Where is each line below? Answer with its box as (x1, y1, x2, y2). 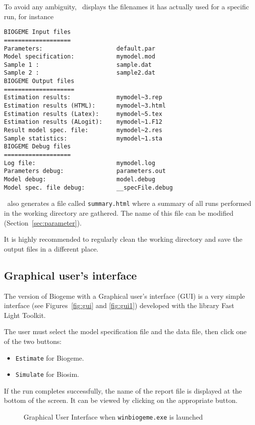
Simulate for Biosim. (15, 369, 79, 379)
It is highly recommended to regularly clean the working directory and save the (4, 234, 243, 244)
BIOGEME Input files (4, 28, 71, 36)
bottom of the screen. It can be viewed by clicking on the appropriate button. (4, 395, 238, 405)
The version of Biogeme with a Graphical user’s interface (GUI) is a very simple (4, 290, 245, 301)
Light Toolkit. (4, 310, 46, 320)
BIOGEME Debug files (4, 143, 71, 150)
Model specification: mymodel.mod (4, 53, 155, 60)
